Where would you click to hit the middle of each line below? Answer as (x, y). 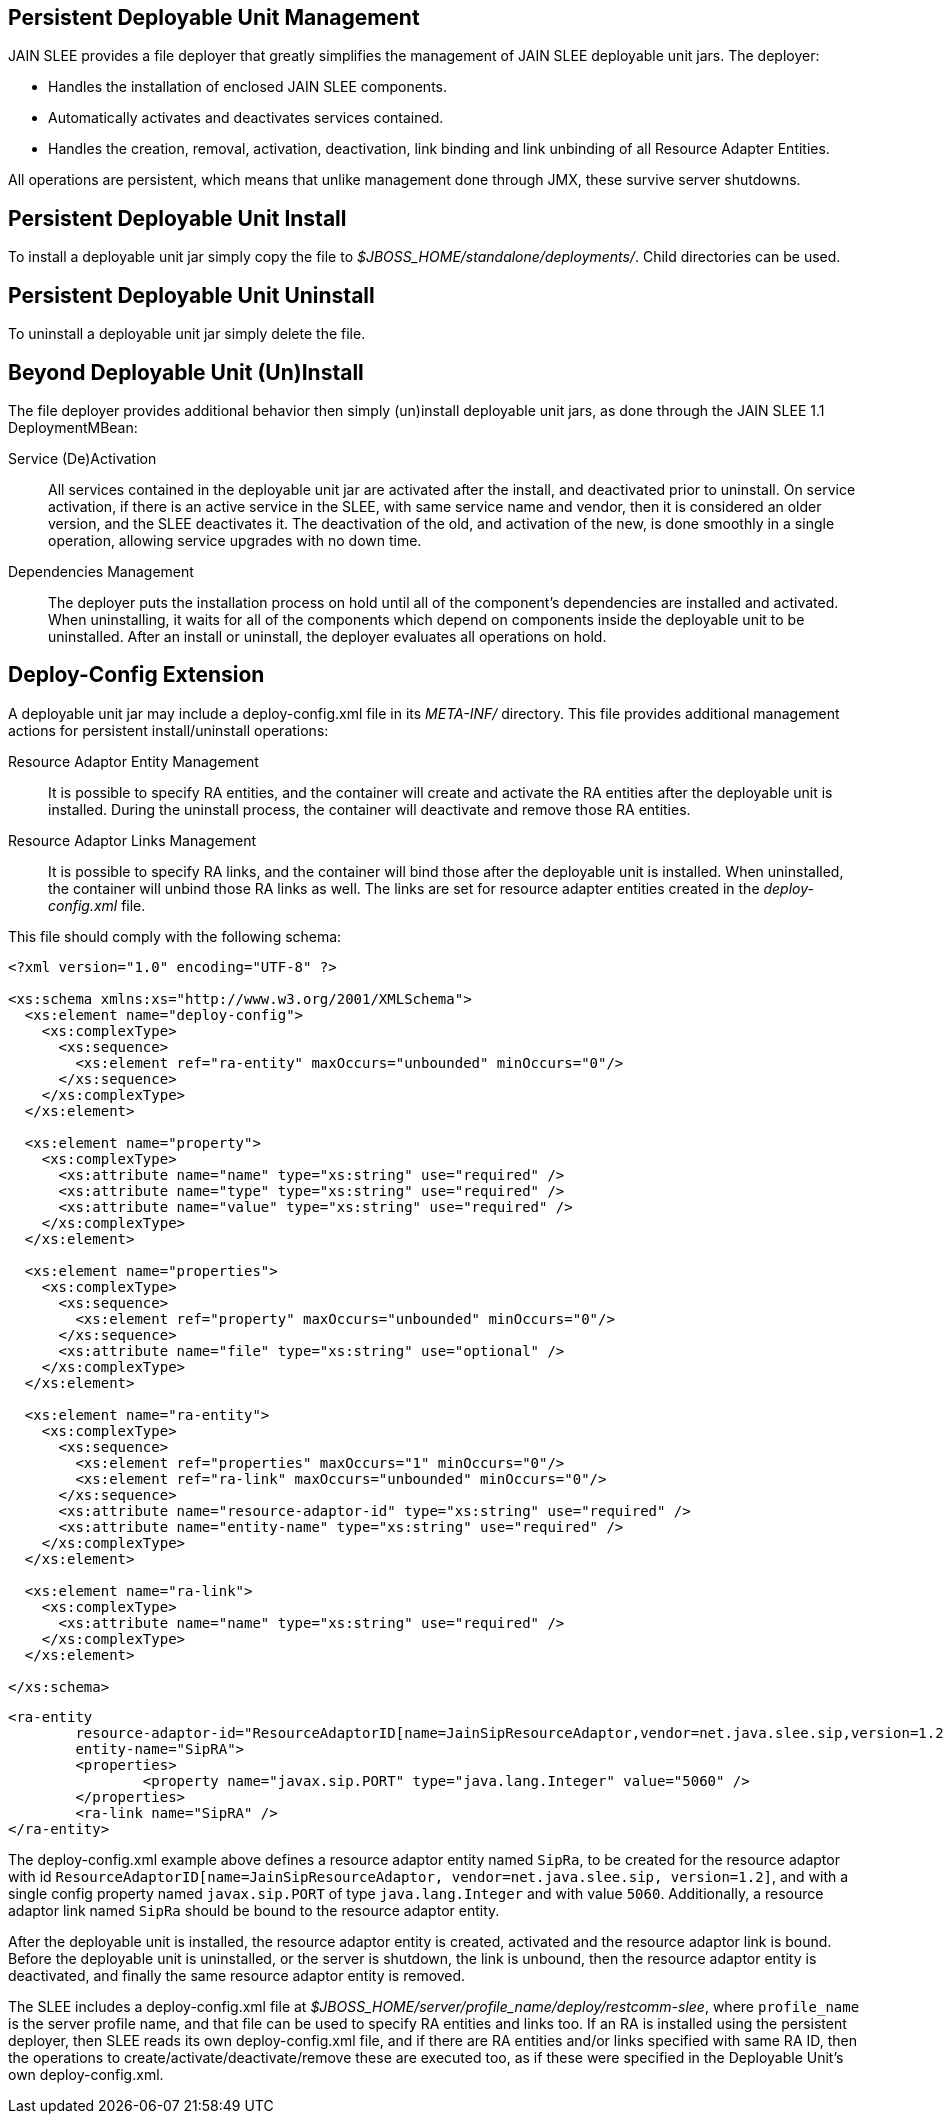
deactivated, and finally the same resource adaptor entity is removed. (237, 1975)
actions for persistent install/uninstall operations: (168, 730)
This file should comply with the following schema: (175, 936)
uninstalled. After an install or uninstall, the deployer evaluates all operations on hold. (327, 636)
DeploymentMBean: (73, 427)
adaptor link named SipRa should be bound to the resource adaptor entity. (254, 1910)
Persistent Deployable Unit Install (177, 218)
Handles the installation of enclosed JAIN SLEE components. (247, 87)
